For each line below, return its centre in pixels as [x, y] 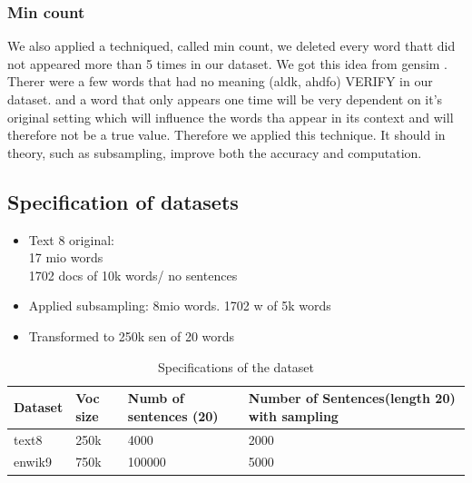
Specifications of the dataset [236, 366]
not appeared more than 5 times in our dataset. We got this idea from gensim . [228, 63]
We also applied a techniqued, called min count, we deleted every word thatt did [231, 46]
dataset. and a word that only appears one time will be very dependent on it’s [225, 99]
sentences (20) [173, 415]
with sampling [293, 415]
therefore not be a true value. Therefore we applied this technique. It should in [226, 135]
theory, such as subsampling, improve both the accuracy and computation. [215, 152]
